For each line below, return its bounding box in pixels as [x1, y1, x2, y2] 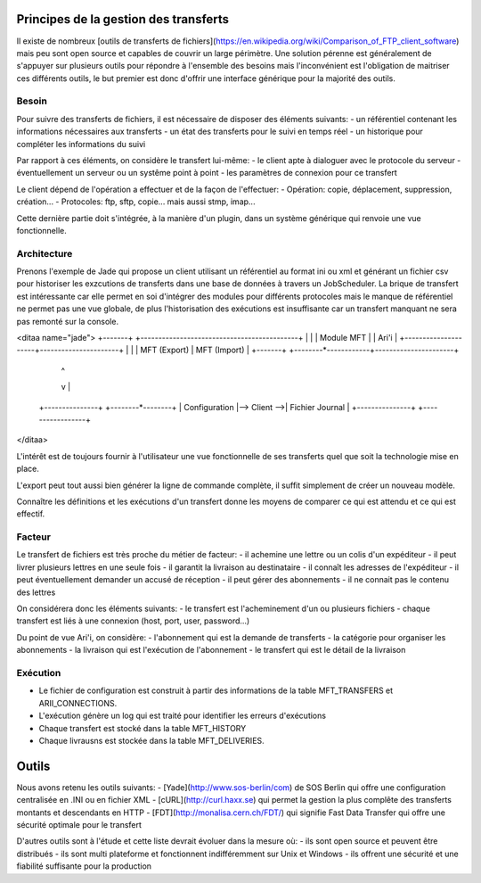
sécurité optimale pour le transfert [16, 820, 143, 829]
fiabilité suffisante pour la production [16, 861, 151, 871]
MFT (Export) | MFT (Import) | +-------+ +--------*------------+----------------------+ [140, 344, 460, 356]
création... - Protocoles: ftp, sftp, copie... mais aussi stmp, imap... [16, 196, 256, 207]
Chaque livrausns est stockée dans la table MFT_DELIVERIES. [38, 735, 265, 746]
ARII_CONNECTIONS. [38, 697, 118, 708]
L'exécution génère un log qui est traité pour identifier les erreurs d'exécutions [38, 710, 327, 722]
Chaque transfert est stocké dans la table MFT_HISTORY [38, 722, 247, 733]
